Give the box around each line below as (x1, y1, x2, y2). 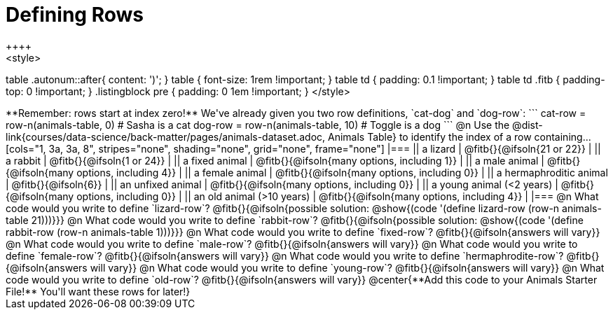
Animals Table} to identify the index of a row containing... (328, 130, 591, 143)
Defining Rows (6, 3, 144, 27)
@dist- (512, 118, 543, 131)
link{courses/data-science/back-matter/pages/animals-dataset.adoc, (6, 130, 326, 143)
